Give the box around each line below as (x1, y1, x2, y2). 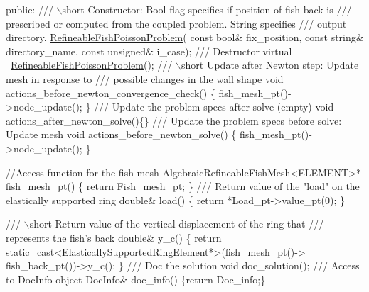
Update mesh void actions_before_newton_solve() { (6, 127, 237, 142)
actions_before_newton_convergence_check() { (6, 85, 215, 100)
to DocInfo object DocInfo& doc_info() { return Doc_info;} (6, 271, 266, 286)
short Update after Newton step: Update (181, 57, 359, 72)
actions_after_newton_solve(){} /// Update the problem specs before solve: (6, 113, 342, 128)
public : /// (6, 2, 53, 16)
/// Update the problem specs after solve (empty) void (94, 99, 334, 114)
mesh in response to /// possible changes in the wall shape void (6, 71, 284, 86)
